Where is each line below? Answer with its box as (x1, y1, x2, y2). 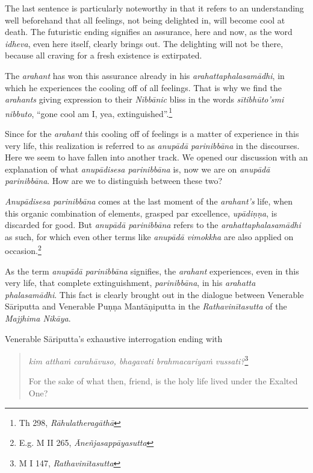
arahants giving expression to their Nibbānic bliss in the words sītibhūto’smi (5, 93, 284, 106)
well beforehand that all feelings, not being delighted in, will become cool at (5, 13, 285, 26)
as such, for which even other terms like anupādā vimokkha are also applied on (5, 230, 294, 243)
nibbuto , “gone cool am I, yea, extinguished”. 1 (5, 105, 173, 119)
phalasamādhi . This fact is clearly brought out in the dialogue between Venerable (5, 288, 304, 300)
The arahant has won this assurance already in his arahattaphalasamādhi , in (5, 69, 285, 81)
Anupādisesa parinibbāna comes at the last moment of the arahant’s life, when (5, 194, 293, 207)
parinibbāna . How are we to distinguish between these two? (5, 174, 223, 187)
